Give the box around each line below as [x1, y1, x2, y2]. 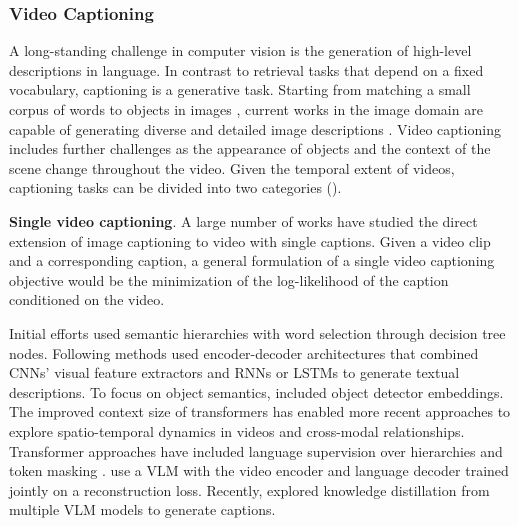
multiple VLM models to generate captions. [9, 499, 276, 520]
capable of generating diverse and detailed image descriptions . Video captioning [9, 118, 501, 139]
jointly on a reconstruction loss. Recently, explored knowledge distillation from [9, 479, 490, 500]
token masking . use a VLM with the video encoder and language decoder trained [9, 460, 509, 481]
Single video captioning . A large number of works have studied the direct [9, 210, 478, 231]
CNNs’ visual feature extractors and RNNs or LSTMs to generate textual [9, 362, 460, 383]
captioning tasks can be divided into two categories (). [9, 177, 342, 198]
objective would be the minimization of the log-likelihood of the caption [9, 269, 449, 290]
